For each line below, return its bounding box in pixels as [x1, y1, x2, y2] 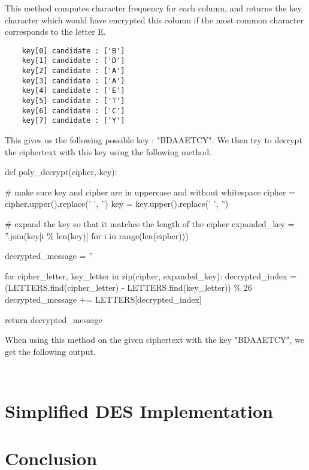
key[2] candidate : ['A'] [22, 67, 125, 76]
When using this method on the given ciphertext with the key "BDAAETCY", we [5, 333, 305, 346]
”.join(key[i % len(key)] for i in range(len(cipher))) [5, 229, 189, 242]
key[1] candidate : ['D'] [22, 56, 125, 65]
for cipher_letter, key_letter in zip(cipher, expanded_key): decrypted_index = [5, 269, 297, 282]
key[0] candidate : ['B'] [22, 46, 125, 55]
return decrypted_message [5, 313, 102, 326]
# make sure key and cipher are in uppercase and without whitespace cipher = [5, 185, 295, 198]
